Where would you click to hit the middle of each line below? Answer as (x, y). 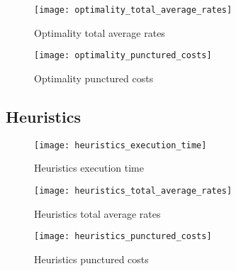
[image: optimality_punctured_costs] (123, 56)
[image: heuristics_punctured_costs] (123, 237)
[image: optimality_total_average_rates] (133, 10)
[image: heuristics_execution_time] (120, 145)
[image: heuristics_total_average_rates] (133, 190)
